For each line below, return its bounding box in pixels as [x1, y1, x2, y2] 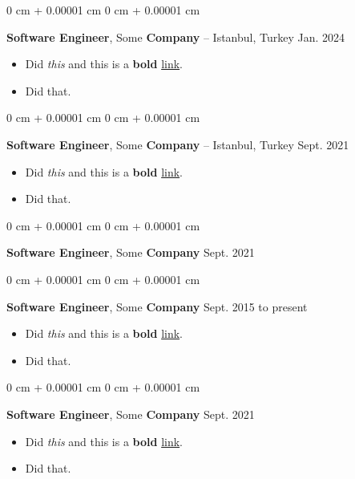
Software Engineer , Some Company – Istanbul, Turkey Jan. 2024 [6, 28, 345, 45]
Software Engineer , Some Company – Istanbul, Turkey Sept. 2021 [6, 136, 349, 152]
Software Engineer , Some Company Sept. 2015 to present [6, 298, 308, 315]
